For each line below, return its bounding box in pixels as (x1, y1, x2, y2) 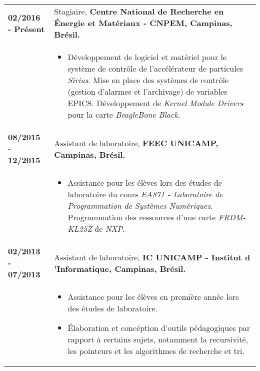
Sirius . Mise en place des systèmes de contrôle (67, 74, 229, 86)
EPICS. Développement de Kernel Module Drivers (67, 97, 243, 109)
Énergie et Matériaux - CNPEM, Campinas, (54, 17, 232, 29)
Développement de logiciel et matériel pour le (67, 51, 227, 63)
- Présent (8, 23, 45, 35)
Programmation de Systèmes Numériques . (67, 200, 213, 211)
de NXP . (94, 223, 125, 234)
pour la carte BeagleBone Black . (67, 109, 180, 120)
